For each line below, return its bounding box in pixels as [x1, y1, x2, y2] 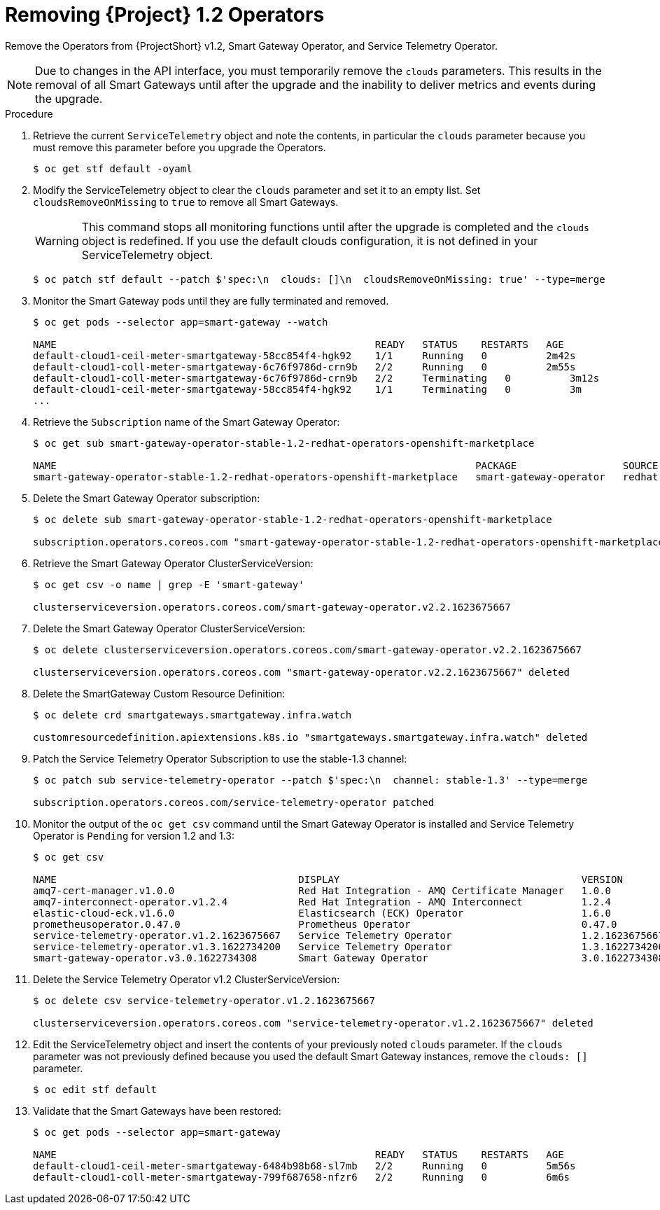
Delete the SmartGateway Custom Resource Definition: [33, 687, 286, 700]
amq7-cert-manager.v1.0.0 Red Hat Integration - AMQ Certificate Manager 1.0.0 [33, 884, 612, 896]
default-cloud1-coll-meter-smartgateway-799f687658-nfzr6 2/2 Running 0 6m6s [33, 1171, 570, 1183]
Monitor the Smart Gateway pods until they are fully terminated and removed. [33, 294, 389, 307]
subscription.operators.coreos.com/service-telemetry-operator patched [33, 796, 435, 808]
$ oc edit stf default [33, 1083, 157, 1095]
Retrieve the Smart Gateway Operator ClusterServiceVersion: [33, 557, 314, 569]
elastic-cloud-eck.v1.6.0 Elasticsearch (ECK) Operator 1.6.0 [33, 907, 612, 919]
